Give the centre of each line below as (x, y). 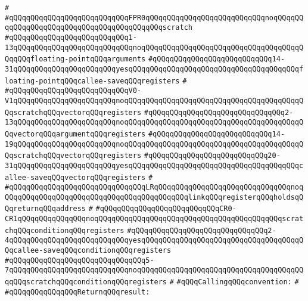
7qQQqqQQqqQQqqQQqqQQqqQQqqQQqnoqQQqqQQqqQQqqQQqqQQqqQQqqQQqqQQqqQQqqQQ (154, 270)
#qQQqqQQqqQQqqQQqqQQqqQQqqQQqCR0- (166, 209)
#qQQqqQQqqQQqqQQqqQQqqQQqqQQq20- (212, 156)
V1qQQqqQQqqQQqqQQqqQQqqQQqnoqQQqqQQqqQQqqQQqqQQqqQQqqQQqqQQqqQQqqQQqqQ (154, 100)
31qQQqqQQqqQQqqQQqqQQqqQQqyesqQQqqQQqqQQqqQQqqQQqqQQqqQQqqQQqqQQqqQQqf (154, 69)
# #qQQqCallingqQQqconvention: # (234, 282)
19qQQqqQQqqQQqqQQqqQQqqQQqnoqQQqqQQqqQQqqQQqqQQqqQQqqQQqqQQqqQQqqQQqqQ (154, 144)
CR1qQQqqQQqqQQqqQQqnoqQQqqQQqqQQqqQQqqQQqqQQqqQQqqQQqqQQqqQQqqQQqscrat (154, 219)
